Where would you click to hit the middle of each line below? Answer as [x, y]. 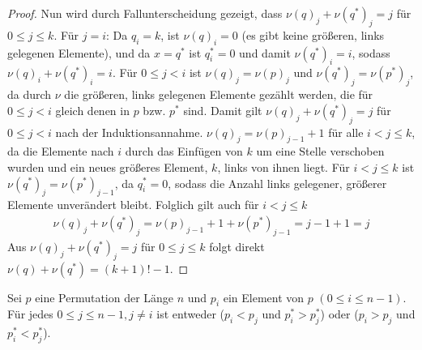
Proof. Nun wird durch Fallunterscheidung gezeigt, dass [145, 13]
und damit [265, 52]
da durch [30, 94]
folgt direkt [237, 246]
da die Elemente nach [61, 151]
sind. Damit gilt [223, 110]
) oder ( [339, 314]
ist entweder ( [190, 314]
